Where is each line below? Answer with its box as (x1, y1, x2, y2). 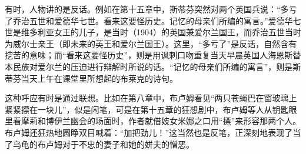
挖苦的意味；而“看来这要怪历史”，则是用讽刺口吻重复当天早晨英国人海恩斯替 (5, 49, 301, 61)
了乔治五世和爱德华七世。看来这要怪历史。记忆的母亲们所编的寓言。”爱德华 (5, 14, 293, 26)
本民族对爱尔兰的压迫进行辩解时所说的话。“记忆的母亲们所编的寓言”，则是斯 (5, 60, 301, 72)
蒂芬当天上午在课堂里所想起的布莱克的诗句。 (5, 72, 178, 84)
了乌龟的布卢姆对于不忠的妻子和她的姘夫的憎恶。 (5, 138, 194, 150)
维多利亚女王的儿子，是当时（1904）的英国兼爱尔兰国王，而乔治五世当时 (21, 26, 301, 38)
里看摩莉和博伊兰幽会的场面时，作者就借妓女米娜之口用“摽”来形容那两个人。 (5, 115, 301, 127)
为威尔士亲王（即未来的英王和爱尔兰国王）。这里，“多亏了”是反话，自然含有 (5, 37, 297, 49)
